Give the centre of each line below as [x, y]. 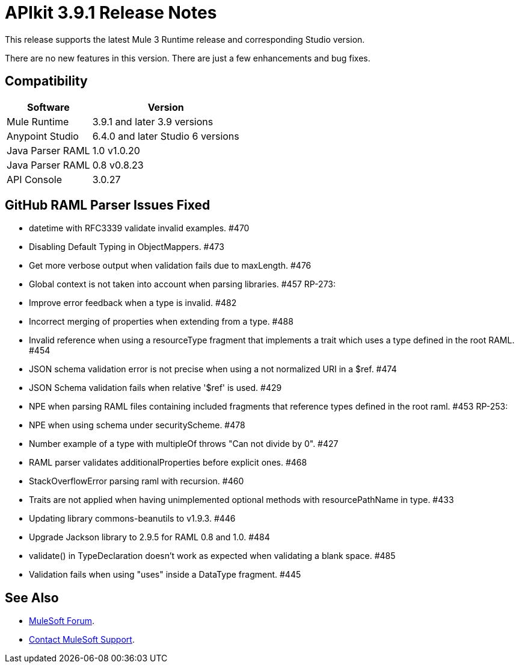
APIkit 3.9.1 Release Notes [111, 13]
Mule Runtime [38, 121]
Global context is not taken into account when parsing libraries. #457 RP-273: [183, 284]
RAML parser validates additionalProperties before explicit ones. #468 [168, 463]
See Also [32, 598]
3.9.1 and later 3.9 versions [153, 121]
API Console [35, 179]
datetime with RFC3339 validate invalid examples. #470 [139, 228]
